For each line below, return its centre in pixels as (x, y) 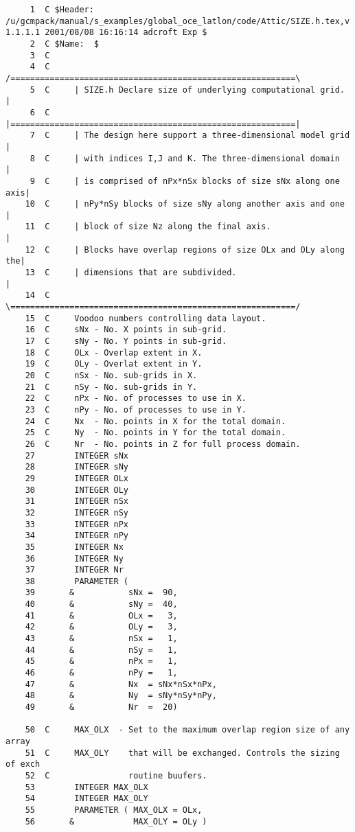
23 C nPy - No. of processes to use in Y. (136, 409)
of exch (23, 764)
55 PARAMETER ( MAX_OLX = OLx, (114, 810)
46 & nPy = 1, (101, 673)
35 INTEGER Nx (74, 547)
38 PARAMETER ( (77, 581)
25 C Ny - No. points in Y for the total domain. (156, 433)
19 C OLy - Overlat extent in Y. (114, 364)
